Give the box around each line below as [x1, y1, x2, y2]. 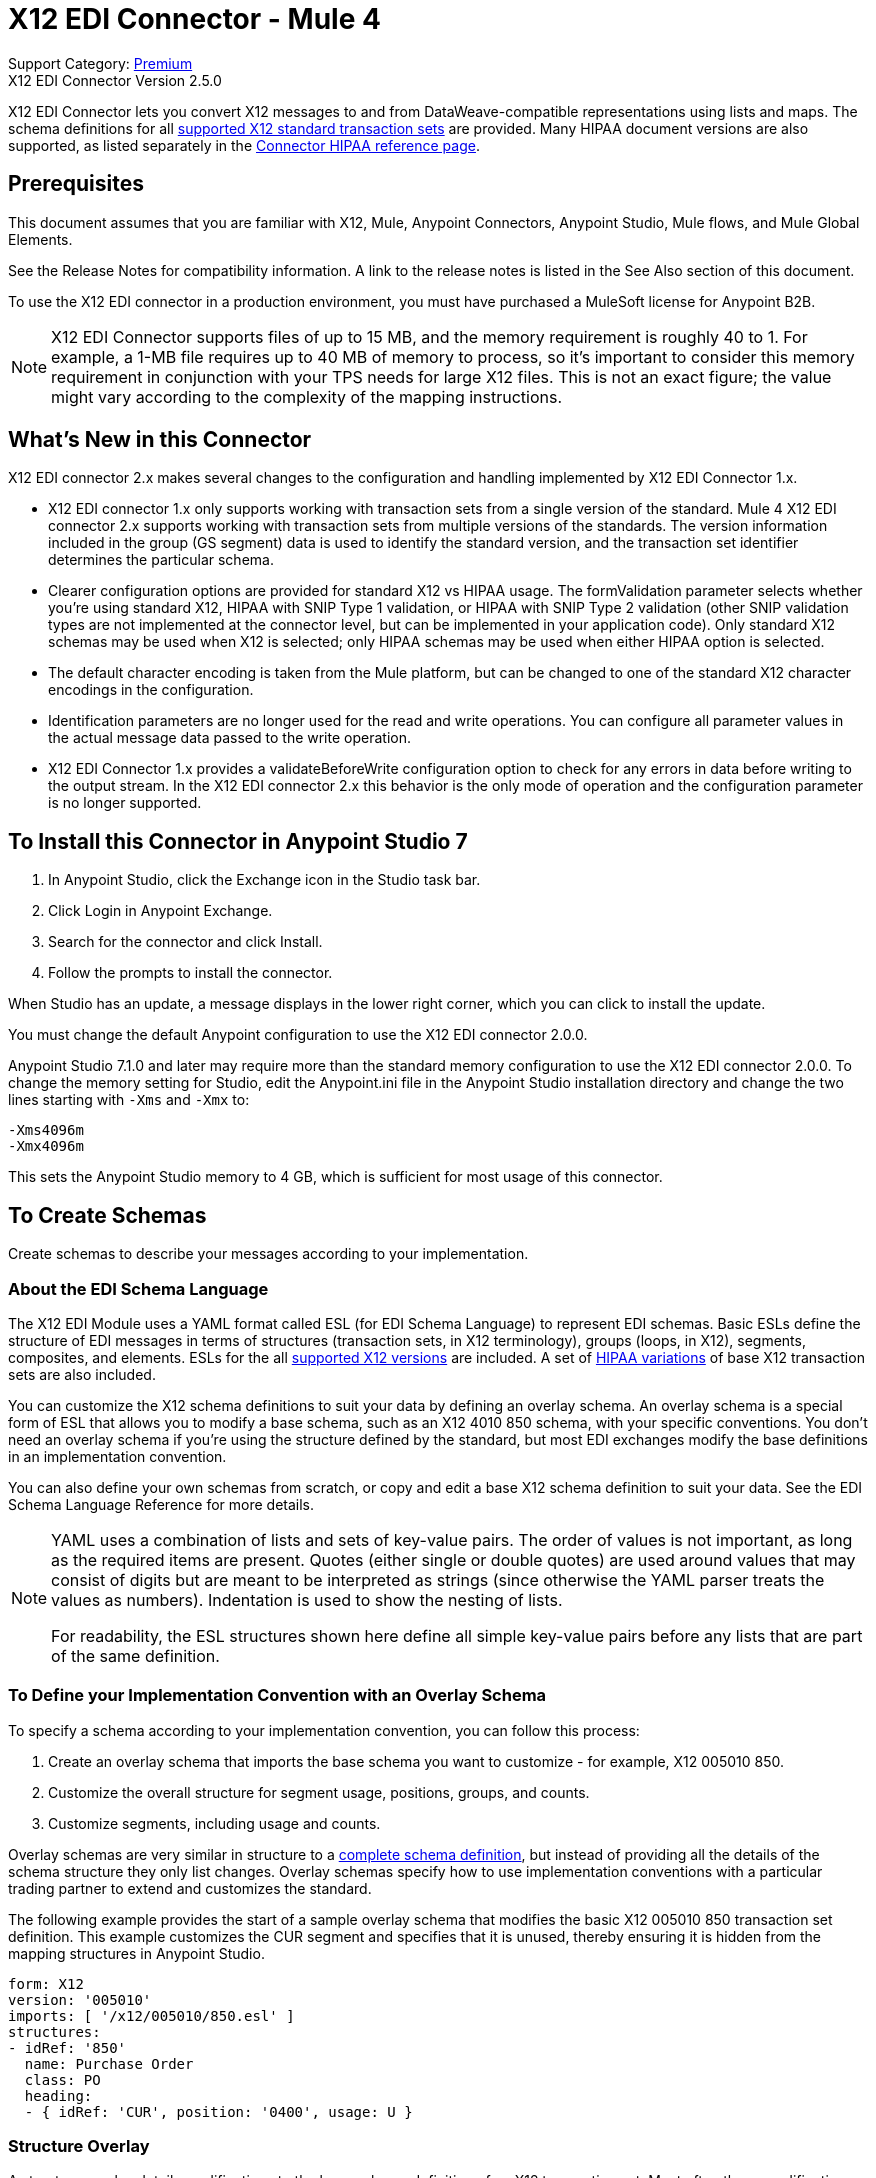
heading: [24, 2087, 93, 2104]
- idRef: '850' [8, 2039, 127, 2056]
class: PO [24, 2071, 101, 2088]
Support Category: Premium [8, 54, 193, 72]
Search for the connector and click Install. [48, 933, 323, 951]
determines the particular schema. [48, 551, 274, 569]
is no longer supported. [48, 794, 202, 812]
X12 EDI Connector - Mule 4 [8, 2, 381, 36]
